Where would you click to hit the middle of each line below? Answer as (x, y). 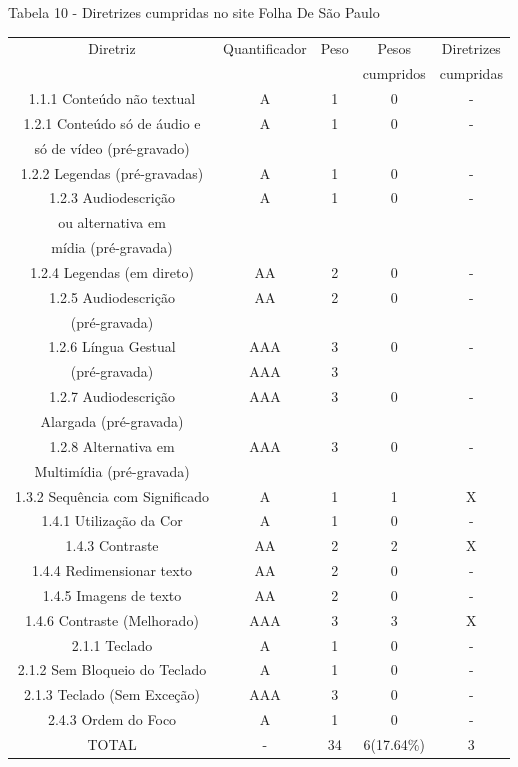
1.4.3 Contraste (112, 545)
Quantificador (265, 48)
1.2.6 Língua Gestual (112, 346)
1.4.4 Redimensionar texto (112, 570)
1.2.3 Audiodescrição (112, 197)
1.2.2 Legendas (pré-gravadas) (112, 172)
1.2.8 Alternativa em (112, 445)
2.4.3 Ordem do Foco (112, 719)
